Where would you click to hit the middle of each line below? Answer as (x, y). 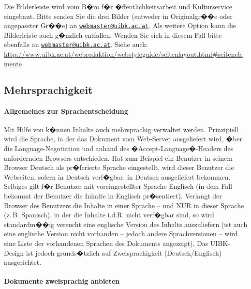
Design (14, 252)
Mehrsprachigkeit (48, 89)
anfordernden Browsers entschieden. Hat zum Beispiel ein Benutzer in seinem (118, 158)
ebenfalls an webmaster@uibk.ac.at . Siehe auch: (76, 44)
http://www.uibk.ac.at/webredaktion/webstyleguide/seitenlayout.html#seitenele (123, 54)
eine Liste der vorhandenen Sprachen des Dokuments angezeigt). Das (106, 243)
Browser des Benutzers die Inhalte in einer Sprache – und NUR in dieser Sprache (124, 205)
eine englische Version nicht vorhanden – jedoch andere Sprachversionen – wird (121, 234)
